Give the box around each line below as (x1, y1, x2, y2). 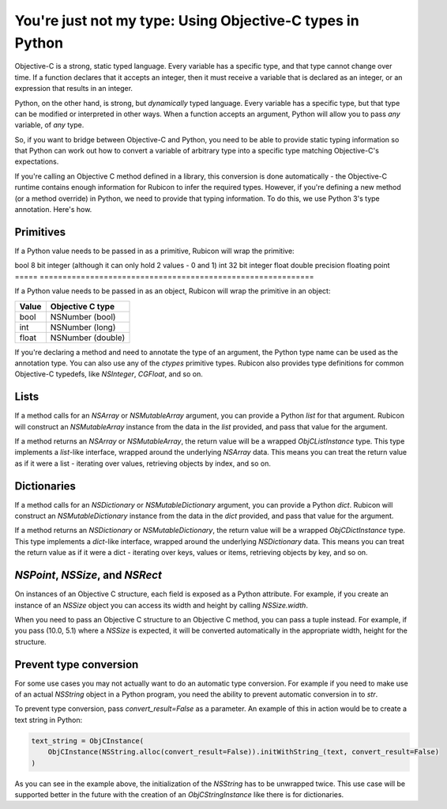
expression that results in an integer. (14, 84, 133, 93)
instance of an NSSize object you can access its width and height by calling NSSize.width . (14, 600, 308, 610)
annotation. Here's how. (14, 205, 92, 214)
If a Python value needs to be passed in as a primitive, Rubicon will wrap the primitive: (14, 246, 295, 255)
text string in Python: (14, 715, 83, 724)
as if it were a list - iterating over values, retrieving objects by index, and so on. (14, 459, 272, 468)
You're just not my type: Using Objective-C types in (14, 12, 359, 29)
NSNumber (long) (50, 321, 116, 332)
